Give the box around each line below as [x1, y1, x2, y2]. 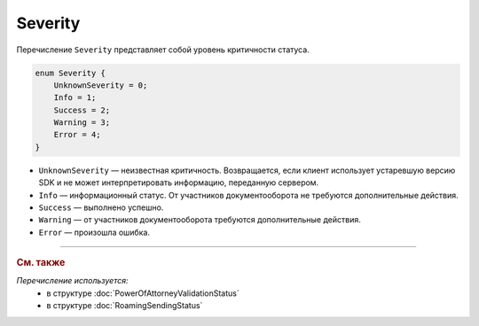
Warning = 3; [53, 118, 111, 128]
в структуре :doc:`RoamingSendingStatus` [46, 300, 203, 311]
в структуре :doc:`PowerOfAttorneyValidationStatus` [46, 288, 239, 299]
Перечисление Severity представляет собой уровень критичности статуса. [16, 44, 310, 55]
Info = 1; [53, 93, 97, 103]
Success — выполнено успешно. [38, 202, 164, 213]
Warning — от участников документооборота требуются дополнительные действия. [38, 214, 361, 225]
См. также [16, 257, 66, 269]
